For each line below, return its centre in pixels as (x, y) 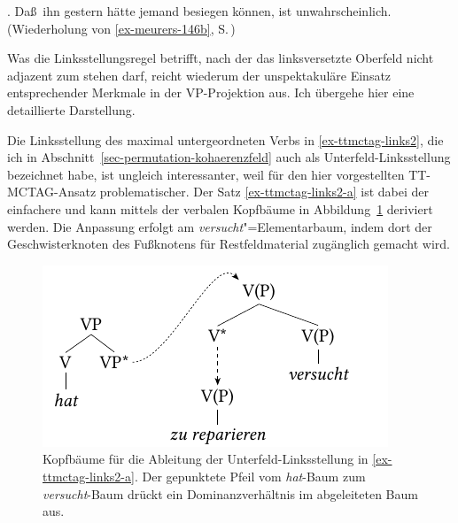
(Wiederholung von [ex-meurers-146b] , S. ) (121, 28)
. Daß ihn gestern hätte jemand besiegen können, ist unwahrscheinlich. (199, 11)
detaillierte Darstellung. (71, 109)
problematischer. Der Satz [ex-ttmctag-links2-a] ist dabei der (264, 192)
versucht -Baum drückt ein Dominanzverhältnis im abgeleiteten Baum (230, 493)
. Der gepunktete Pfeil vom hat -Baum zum (250, 476)
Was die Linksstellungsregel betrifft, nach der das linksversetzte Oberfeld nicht (221, 58)
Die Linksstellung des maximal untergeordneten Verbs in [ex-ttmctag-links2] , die (225, 139)
